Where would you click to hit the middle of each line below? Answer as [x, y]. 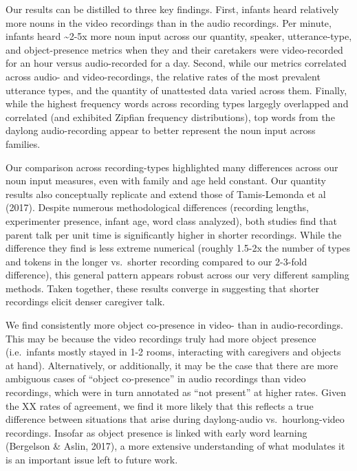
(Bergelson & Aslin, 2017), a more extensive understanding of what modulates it [175, 446]
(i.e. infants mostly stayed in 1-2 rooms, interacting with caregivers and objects [173, 352]
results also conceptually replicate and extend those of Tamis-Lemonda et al [166, 194]
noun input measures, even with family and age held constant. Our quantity [166, 180]
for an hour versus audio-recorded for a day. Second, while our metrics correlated [176, 63]
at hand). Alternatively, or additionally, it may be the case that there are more [172, 365]
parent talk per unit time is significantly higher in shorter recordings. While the [174, 234]
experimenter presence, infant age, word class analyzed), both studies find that [171, 220]
